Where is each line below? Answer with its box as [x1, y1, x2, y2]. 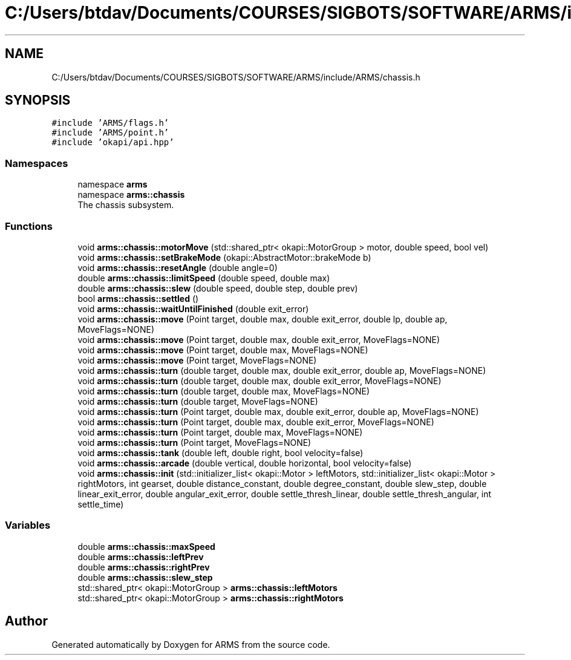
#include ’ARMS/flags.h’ [51, 118, 169, 128]
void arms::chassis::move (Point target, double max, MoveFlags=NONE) [77, 344, 368, 355]
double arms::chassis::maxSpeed [77, 541, 215, 552]
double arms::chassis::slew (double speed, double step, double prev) [77, 283, 358, 293]
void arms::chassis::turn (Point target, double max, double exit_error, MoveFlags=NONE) [77, 416, 434, 427]
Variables [5, 519, 51, 532]
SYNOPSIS [5, 93, 71, 108]
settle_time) [77, 498, 124, 509]
